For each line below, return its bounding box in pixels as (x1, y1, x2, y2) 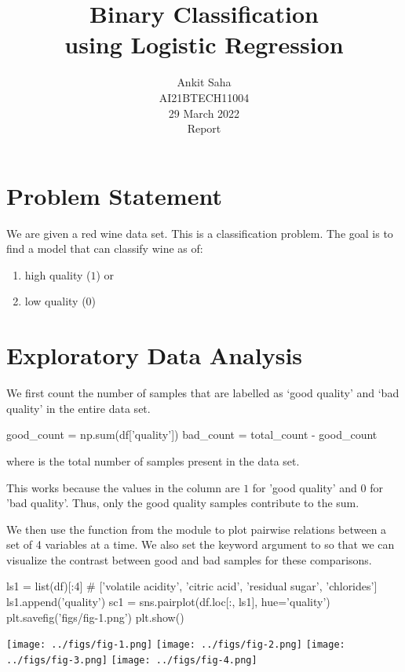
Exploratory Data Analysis (6, 339, 303, 371)
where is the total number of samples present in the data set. (6, 452, 300, 469)
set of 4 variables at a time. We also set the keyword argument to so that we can (6, 536, 395, 553)
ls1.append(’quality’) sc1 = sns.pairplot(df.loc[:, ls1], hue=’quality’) (6, 593, 330, 610)
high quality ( (24, 266, 91, 283)
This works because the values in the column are (6, 479, 240, 495)
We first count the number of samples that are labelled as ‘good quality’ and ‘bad (6, 385, 400, 401)
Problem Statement (6, 179, 222, 211)
